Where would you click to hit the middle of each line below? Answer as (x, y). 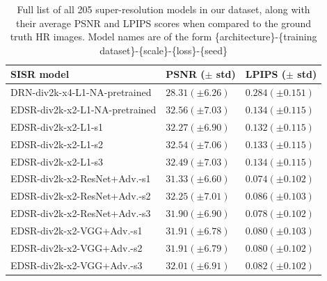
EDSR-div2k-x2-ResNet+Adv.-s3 (81, 213)
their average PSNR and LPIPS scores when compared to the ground (164, 23)
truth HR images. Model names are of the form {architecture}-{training (163, 37)
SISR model (40, 74)
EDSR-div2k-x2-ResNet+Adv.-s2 (81, 196)
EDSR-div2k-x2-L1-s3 (57, 161)
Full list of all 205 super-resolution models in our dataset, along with (163, 9)
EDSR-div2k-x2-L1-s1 (57, 126)
